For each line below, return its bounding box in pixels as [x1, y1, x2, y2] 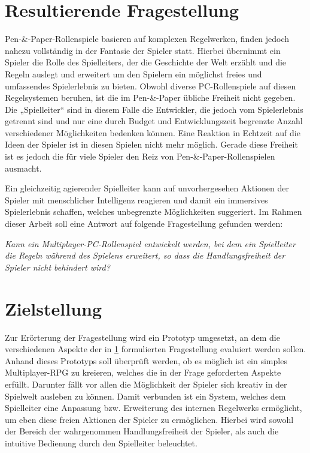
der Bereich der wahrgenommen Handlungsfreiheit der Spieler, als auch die [5, 425, 279, 437]
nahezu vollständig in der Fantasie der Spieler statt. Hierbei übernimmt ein [5, 44, 281, 56]
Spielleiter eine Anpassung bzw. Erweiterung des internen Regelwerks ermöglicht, [5, 401, 302, 414]
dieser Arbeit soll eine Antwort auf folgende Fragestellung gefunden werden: [5, 217, 283, 230]
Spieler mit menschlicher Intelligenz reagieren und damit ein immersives [5, 193, 268, 206]
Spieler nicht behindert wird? [5, 260, 110, 273]
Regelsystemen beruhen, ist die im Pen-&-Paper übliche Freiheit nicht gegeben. [5, 91, 296, 104]
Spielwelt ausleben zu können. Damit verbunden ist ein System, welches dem [5, 389, 286, 402]
